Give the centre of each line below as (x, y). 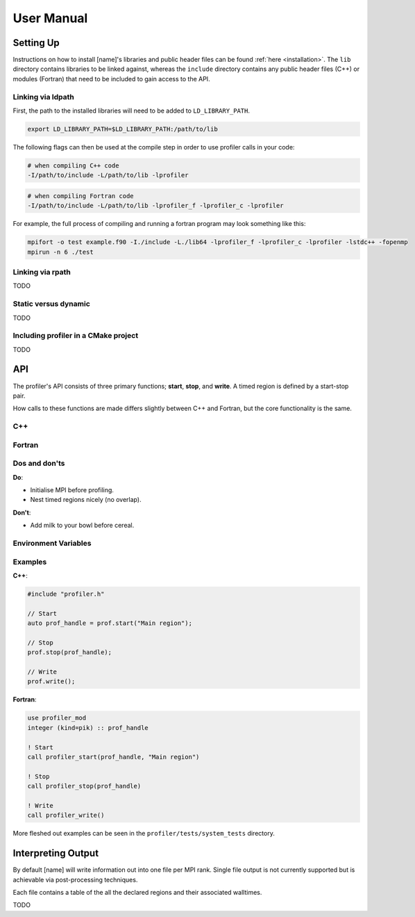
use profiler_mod (57, 718)
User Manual (50, 18)
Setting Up (36, 43)
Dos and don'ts (39, 464)
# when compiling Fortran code (81, 196)
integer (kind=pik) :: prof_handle (88, 728)
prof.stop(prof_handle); (70, 652)
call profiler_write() (66, 815)
